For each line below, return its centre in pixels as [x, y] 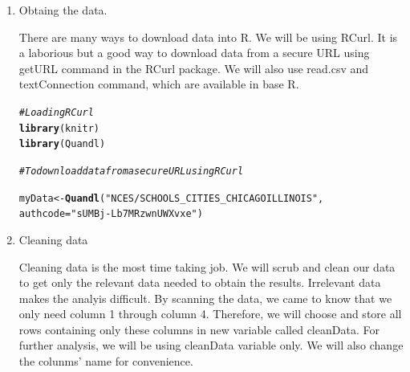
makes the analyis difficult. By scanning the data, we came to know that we [205, 298]
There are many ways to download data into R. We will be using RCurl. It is [208, 37]
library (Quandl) [62, 144]
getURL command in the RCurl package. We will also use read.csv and [194, 68]
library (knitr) [59, 128]
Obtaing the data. [63, 10]
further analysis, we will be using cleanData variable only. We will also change [211, 345]
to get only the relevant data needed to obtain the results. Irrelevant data [200, 282]
